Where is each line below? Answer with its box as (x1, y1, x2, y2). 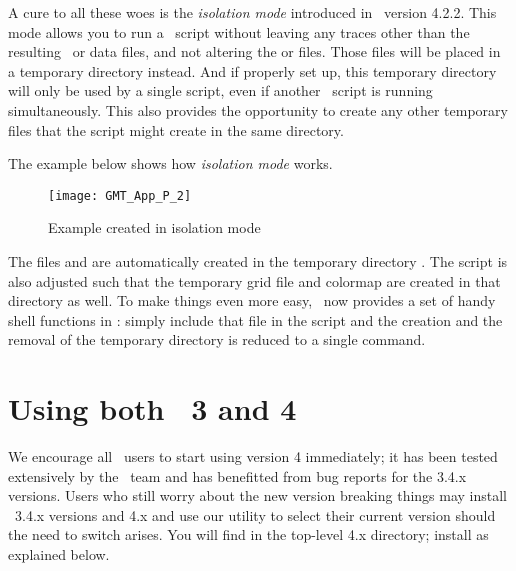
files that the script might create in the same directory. (8, 119, 344, 140)
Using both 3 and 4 (8, 388, 297, 429)
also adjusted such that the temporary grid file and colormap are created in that (8, 270, 501, 291)
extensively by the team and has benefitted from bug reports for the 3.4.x (8, 465, 467, 486)
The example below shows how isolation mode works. (8, 153, 333, 174)
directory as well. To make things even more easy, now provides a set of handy (8, 290, 496, 311)
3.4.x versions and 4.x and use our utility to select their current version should (14, 504, 496, 525)
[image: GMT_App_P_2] (48, 188, 192, 203)
